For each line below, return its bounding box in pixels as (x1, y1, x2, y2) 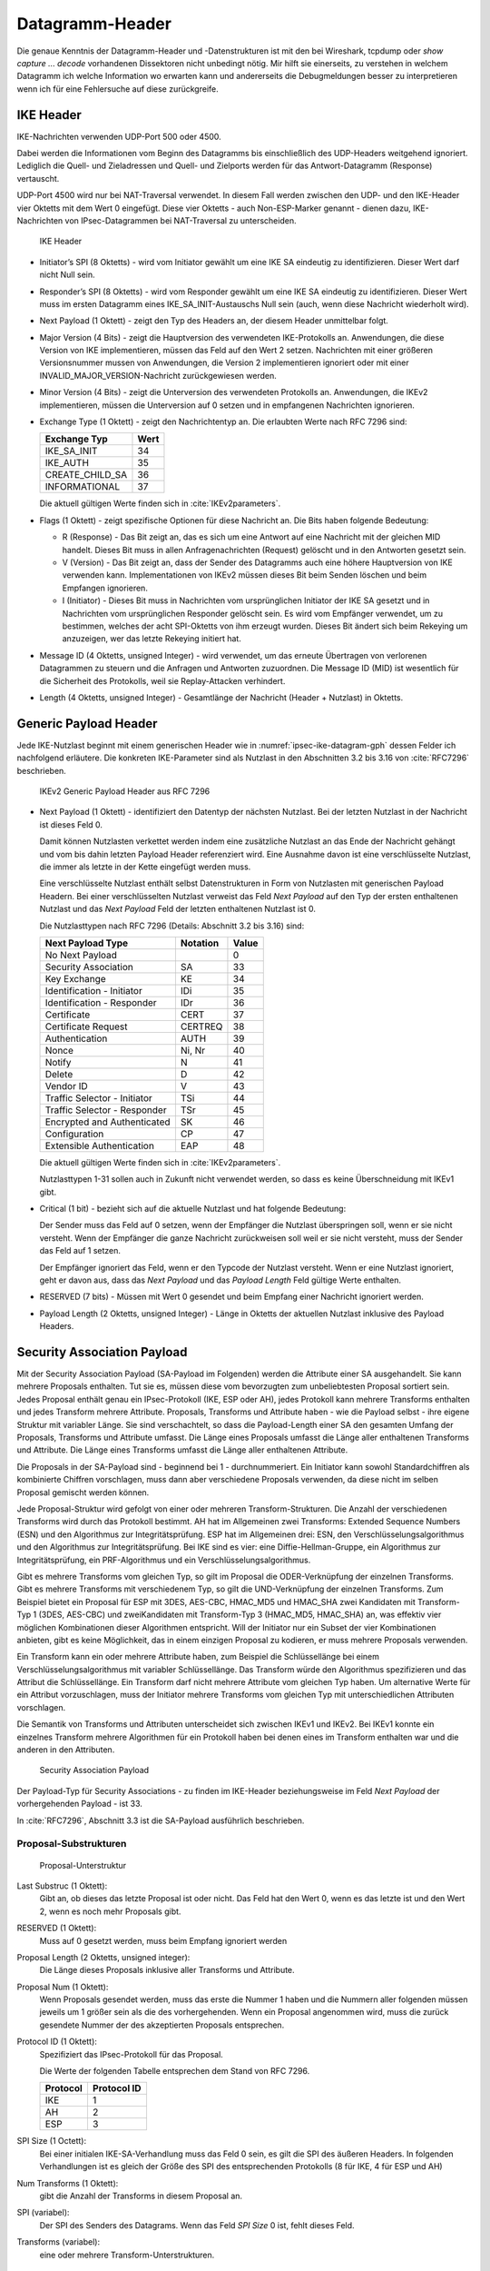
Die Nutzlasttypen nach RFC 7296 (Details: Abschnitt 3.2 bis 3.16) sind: (39, 920, 305, 931)
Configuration (44, 1127, 104, 1140)
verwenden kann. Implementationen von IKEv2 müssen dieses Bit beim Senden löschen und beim (62, 570, 426, 580)
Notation (180, 937, 220, 949)
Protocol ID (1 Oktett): (16, 2036, 97, 2048)
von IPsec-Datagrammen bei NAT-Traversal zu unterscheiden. (64, 214, 297, 226)
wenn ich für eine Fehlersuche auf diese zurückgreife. (16, 83, 220, 94)
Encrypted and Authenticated (44, 1116, 171, 1128)
